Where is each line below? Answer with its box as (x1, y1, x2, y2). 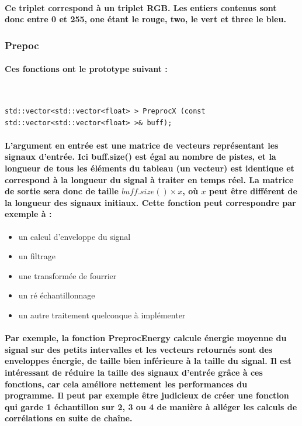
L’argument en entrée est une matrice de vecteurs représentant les (5, 139, 279, 151)
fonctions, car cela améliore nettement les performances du (5, 377, 248, 390)
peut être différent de (209, 185, 297, 197)
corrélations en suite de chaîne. (5, 412, 133, 424)
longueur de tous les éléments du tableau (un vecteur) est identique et (5, 162, 294, 174)
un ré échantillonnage (18, 289, 95, 301)
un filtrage (18, 250, 55, 262)
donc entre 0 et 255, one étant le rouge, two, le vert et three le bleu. (5, 13, 286, 25)
